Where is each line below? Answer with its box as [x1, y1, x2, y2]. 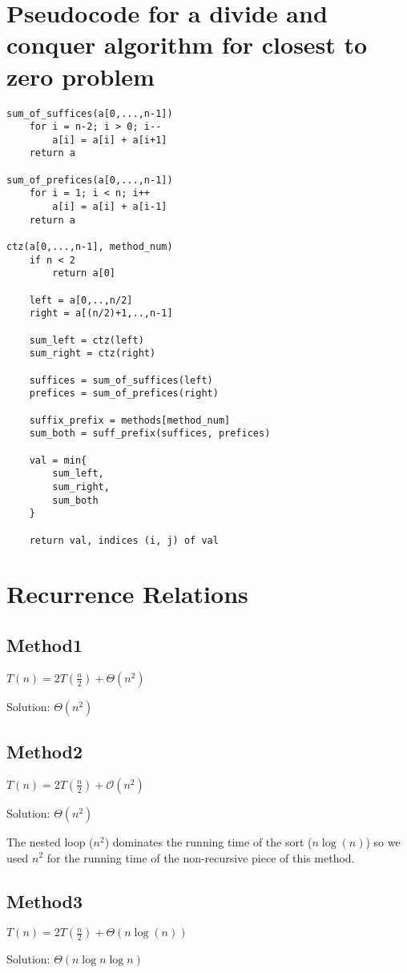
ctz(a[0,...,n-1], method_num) [6, 241, 173, 253]
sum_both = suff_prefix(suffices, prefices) [29, 428, 271, 440]
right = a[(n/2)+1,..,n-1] [29, 308, 173, 320]
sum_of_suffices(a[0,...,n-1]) [6, 107, 173, 119]
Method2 [6, 739, 83, 764]
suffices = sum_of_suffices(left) [29, 374, 213, 386]
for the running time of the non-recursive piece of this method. [46, 849, 355, 866]
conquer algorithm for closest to [6, 28, 368, 61]
